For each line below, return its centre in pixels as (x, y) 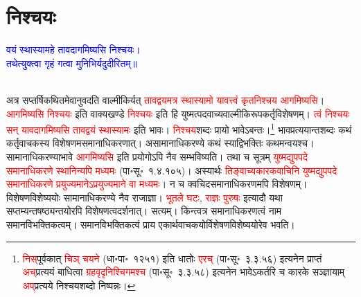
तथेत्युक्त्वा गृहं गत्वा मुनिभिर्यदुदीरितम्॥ (72, 63)
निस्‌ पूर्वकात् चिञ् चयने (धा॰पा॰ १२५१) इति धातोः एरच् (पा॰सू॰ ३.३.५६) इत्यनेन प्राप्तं (172, 258)
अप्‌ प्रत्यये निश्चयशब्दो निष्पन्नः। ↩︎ (79, 285)
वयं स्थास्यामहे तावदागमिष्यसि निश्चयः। (73, 49)
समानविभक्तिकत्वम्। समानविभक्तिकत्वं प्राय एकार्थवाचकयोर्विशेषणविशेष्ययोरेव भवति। (151, 224)
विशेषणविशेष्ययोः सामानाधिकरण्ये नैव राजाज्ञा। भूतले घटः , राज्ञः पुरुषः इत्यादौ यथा (144, 197)
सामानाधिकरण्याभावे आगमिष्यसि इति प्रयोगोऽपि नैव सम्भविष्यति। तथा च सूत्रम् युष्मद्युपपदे (157, 156)
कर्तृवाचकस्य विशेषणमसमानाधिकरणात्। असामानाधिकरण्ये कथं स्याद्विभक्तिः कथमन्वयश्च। (160, 143)
